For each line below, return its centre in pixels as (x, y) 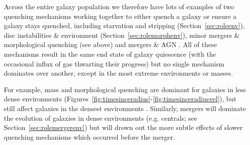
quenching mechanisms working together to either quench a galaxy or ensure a (120, 16)
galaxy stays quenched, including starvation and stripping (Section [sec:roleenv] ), (125, 25)
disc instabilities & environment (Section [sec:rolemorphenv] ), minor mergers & (122, 35)
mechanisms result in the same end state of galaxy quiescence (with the (110, 54)
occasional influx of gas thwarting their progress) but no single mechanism (114, 63)
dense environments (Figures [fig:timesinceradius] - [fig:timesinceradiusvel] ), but (120, 99)
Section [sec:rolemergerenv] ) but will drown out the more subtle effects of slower (123, 127)
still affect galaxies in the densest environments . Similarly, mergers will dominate (125, 108)
